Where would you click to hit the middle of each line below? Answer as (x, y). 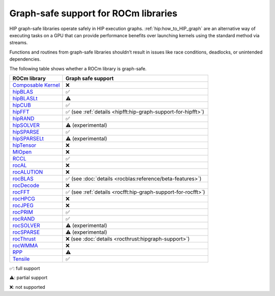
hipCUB (22, 105)
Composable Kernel (36, 85)
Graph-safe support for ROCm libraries (93, 13)
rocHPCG (24, 199)
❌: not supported (27, 287)
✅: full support (25, 268)
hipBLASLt (25, 98)
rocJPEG (23, 205)
